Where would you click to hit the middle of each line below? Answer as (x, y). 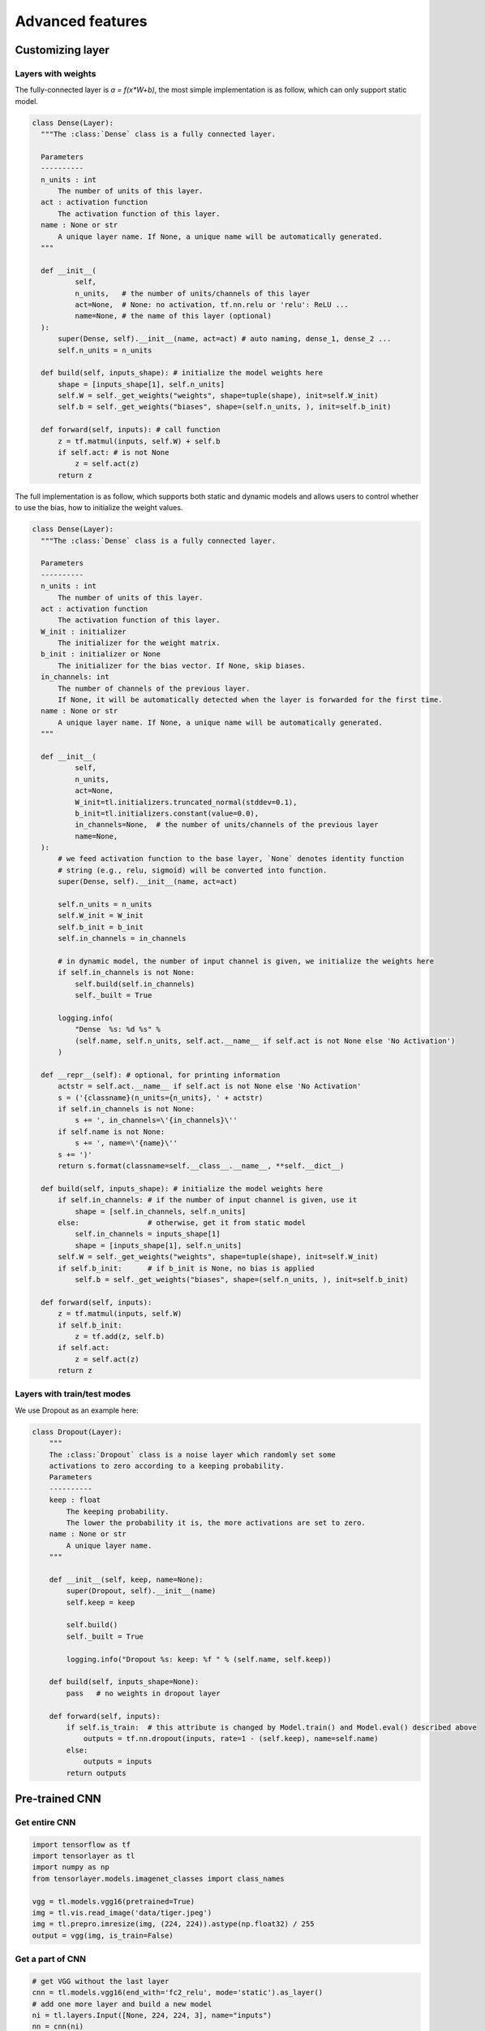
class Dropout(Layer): (77, 1431)
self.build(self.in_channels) (134, 984)
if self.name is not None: (112, 1132)
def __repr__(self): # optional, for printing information (161, 1075)
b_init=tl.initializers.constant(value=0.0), (167, 813)
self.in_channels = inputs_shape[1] (147, 1234)
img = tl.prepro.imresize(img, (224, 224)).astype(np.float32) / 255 (173, 1924)
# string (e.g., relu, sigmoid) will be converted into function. (193, 870)
